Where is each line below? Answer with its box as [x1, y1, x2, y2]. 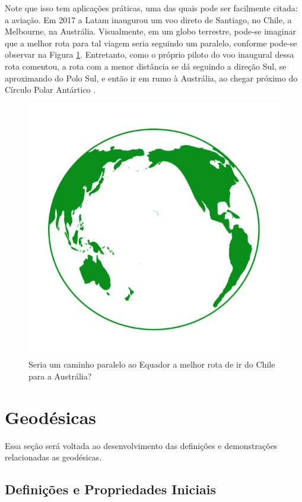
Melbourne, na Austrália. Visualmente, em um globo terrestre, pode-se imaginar [5, 25, 296, 37]
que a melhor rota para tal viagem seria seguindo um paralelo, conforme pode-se [5, 36, 297, 49]
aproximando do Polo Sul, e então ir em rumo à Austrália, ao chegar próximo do [5, 71, 298, 84]
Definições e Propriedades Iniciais [5, 480, 216, 498]
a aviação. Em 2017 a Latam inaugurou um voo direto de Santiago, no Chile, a [5, 13, 292, 26]
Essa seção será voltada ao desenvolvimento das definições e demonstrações [5, 439, 278, 451]
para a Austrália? [28, 369, 92, 382]
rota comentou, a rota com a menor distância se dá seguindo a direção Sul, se [5, 59, 287, 72]
